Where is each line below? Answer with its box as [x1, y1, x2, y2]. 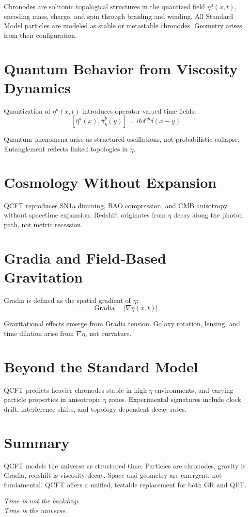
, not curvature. [85, 328, 132, 338]
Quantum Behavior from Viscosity [4, 58, 238, 78]
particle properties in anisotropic [4, 394, 101, 404]
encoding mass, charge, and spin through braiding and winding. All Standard [4, 11, 233, 21]
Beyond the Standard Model [4, 356, 198, 376]
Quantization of [4, 105, 50, 116]
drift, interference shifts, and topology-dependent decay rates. [4, 403, 187, 414]
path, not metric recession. [4, 219, 83, 229]
